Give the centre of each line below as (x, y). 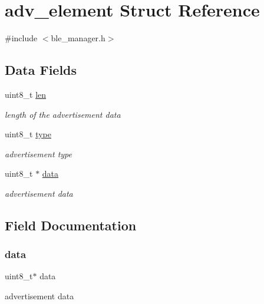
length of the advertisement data (63, 114)
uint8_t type (28, 134)
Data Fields (41, 70)
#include (21, 38)
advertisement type (38, 153)
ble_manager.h (78, 38)
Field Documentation (71, 225)
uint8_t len (26, 94)
